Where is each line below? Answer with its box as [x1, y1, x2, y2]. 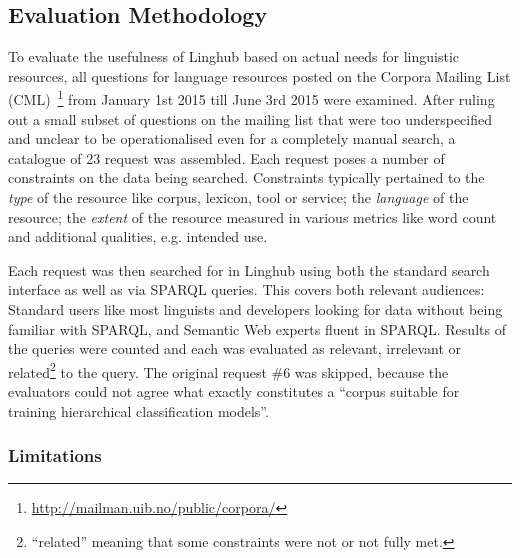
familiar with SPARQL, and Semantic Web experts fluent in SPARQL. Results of [8, 318, 506, 339]
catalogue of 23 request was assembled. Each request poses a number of [8, 147, 445, 168]
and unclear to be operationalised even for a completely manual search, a [8, 128, 456, 149]
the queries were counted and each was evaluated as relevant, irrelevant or [8, 338, 462, 359]
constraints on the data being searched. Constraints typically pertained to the [8, 167, 485, 188]
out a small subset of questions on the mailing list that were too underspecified [8, 108, 492, 129]
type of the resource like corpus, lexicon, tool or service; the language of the [8, 187, 469, 208]
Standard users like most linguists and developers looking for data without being [8, 298, 503, 319]
